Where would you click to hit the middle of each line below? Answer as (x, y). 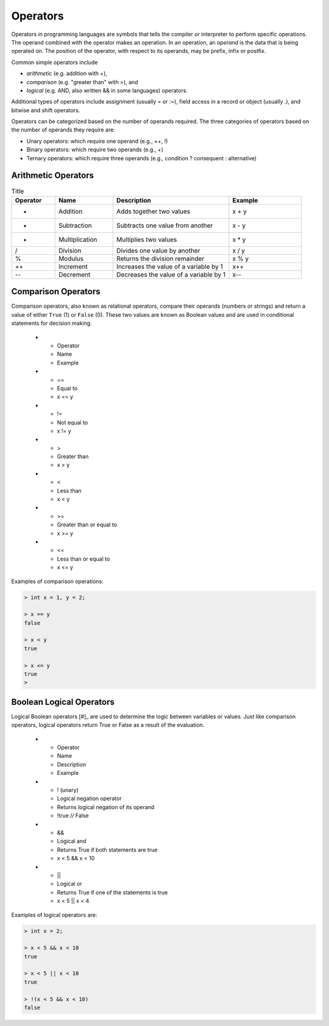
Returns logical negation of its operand (106, 807)
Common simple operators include (55, 62)
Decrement (74, 274)
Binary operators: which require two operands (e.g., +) (95, 150)
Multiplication (78, 239)
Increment (73, 266)
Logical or (69, 884)
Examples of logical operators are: (54, 915)
